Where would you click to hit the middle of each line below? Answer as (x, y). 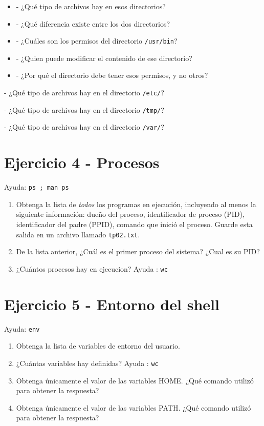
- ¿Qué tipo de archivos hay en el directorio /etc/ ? (84, 93)
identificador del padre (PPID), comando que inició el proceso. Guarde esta (134, 224)
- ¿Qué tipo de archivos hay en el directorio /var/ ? (84, 127)
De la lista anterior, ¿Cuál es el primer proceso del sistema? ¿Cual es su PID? (138, 251)
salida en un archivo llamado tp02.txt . (78, 234)
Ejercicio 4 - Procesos (82, 162)
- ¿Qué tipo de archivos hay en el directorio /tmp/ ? (84, 109)
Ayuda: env (22, 328)
